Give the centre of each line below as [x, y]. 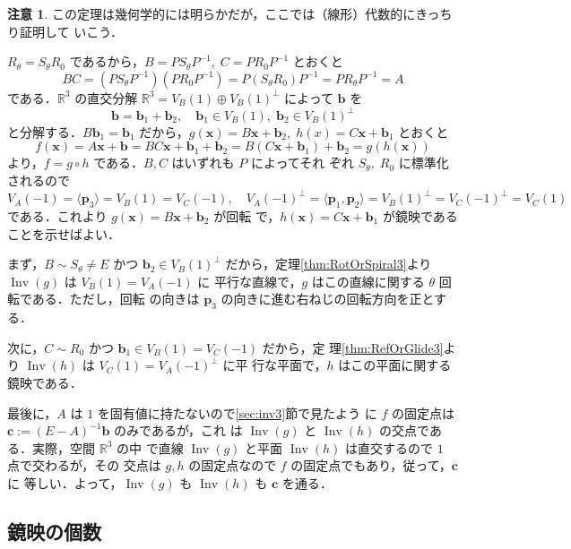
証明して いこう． [71, 31]
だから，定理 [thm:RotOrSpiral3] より [329, 264]
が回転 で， [247, 215]
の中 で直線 [150, 447]
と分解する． [45, 131]
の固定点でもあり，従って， [371, 465]
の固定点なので [233, 465]
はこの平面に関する [395, 365]
